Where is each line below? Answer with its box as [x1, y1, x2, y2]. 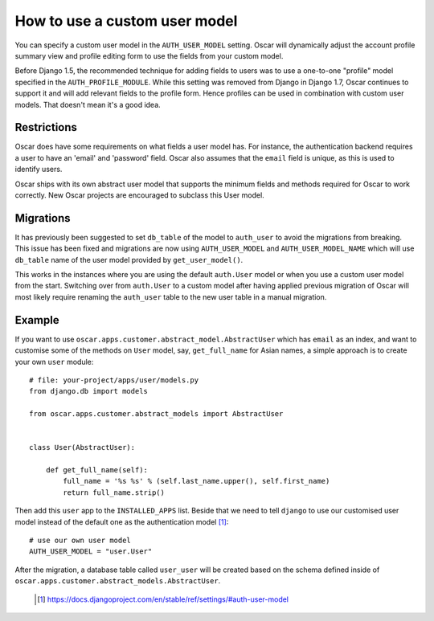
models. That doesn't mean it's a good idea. [14, 100, 161, 109]
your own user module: [14, 357, 94, 366]
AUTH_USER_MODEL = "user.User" [29, 547, 153, 556]
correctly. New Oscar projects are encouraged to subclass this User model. [14, 190, 264, 200]
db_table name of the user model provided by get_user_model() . [14, 255, 244, 264]
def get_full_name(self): [45, 466, 149, 475]
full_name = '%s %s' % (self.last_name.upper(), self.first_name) [63, 476, 330, 486]
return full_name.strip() [63, 488, 165, 497]
